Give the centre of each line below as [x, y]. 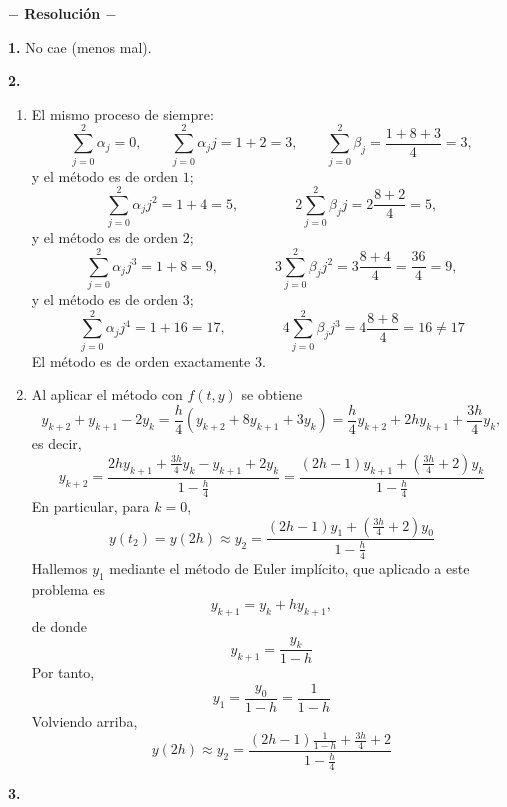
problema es [68, 588]
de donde [59, 625]
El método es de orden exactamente [141, 360]
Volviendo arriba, [84, 721]
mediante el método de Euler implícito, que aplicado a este [289, 567]
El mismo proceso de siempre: [122, 113]
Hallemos [59, 567]
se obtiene [272, 394]
